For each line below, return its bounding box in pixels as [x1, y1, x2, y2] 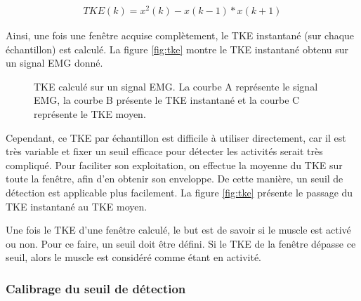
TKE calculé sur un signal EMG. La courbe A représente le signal [34, 79, 318, 93]
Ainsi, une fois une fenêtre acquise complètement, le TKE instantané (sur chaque [6, 28, 355, 43]
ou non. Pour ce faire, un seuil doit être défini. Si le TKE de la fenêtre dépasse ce [6, 236, 356, 250]
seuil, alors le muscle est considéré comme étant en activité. [6, 250, 261, 265]
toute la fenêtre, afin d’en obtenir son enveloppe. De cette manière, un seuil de [6, 171, 343, 186]
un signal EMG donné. [6, 55, 103, 70]
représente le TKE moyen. [34, 107, 146, 121]
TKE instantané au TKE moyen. [6, 199, 147, 213]
